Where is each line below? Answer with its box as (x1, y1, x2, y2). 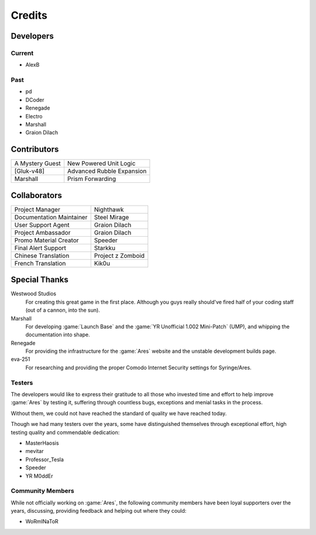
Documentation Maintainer (14, 213, 88, 221)
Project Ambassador (14, 229, 71, 237)
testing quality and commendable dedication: (11, 428, 120, 436)
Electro (25, 113, 43, 120)
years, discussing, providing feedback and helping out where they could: (11, 507, 187, 514)
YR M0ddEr (25, 472, 53, 479)
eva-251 (11, 356, 30, 363)
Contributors (11, 144, 59, 155)
